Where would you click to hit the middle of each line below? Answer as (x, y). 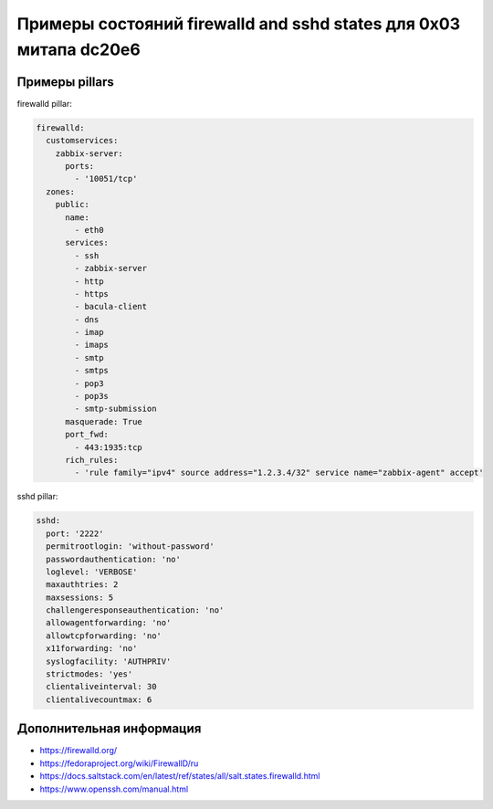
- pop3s (92, 396)
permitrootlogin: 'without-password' (130, 546)
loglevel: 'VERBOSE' (92, 572)
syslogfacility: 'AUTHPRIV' (109, 661)
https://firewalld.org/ (79, 751)
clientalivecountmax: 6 (99, 699)
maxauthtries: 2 (82, 585)
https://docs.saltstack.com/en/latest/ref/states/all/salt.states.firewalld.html (180, 776)
